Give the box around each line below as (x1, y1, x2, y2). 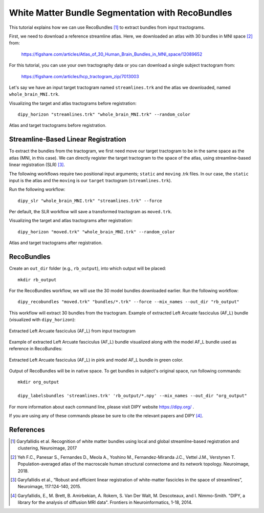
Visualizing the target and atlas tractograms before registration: (9, 100, 137, 106)
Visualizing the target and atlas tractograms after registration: (9, 218, 133, 224)
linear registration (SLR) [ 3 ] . (9, 162, 66, 168)
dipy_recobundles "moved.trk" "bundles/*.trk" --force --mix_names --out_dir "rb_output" (18, 299, 240, 305)
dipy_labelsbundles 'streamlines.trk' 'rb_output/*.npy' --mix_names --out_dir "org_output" (18, 393, 247, 399)
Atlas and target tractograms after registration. (9, 240, 103, 246)
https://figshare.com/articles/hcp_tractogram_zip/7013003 (21, 73, 139, 79)
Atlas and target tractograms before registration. (9, 123, 107, 128)
